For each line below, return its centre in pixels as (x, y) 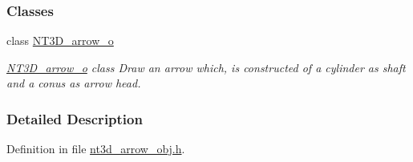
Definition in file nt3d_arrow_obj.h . (96, 149)
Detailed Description (75, 118)
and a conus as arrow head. (74, 83)
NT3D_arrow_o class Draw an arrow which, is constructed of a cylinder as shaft (206, 67)
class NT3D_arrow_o (60, 40)
